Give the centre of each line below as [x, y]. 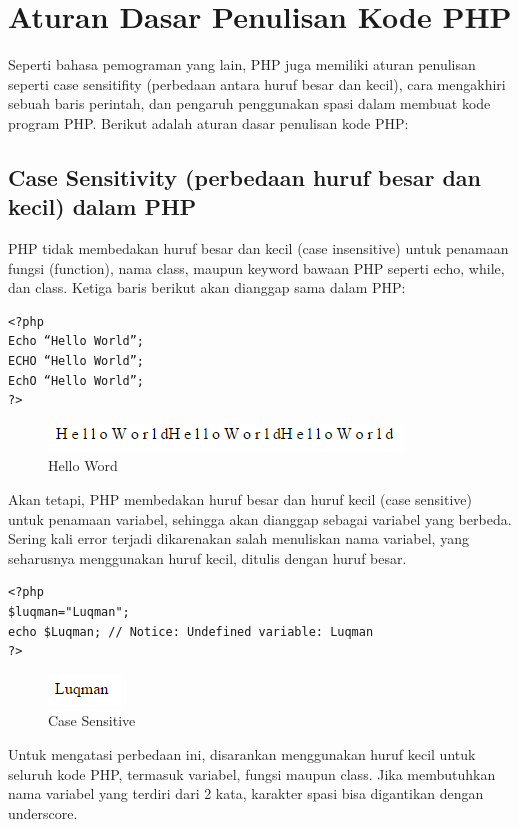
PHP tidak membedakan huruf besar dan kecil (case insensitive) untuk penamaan [258, 248]
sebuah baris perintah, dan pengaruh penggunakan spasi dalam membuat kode [249, 103]
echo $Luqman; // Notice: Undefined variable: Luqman [191, 631]
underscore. [43, 812]
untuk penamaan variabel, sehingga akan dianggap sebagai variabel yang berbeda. [260, 518]
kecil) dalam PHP [102, 206]
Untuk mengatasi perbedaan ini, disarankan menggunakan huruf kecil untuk [242, 753]
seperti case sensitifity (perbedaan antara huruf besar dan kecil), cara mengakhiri [257, 83]
